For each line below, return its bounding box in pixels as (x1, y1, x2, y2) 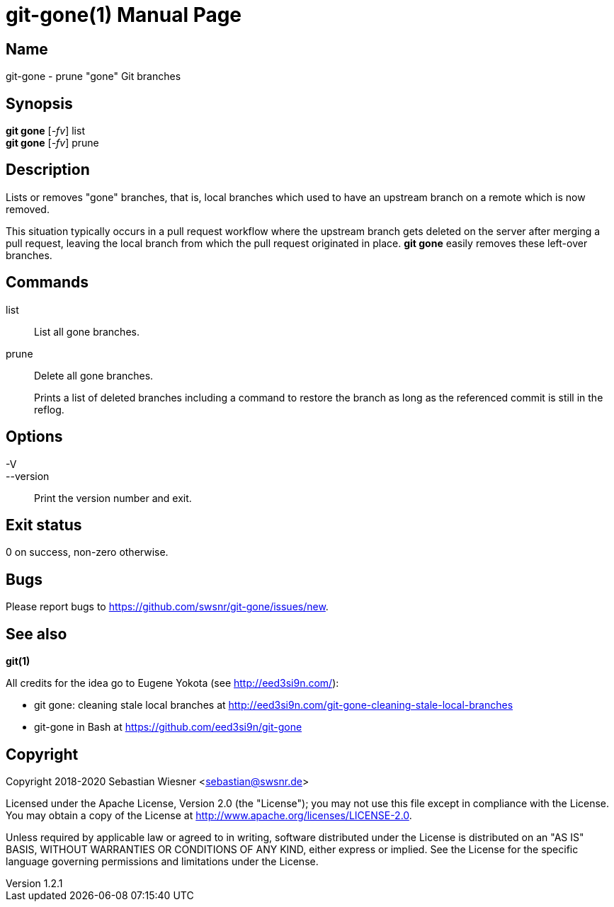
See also (6, 624, 67, 643)
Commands (6, 273, 89, 292)
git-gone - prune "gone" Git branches (6, 70, 181, 83)
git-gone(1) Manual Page (6, 3, 242, 27)
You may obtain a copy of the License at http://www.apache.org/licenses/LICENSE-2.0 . (6, 809, 412, 821)
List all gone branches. (34, 325, 140, 338)
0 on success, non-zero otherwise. (6, 546, 169, 559)
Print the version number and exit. (34, 491, 192, 504)
